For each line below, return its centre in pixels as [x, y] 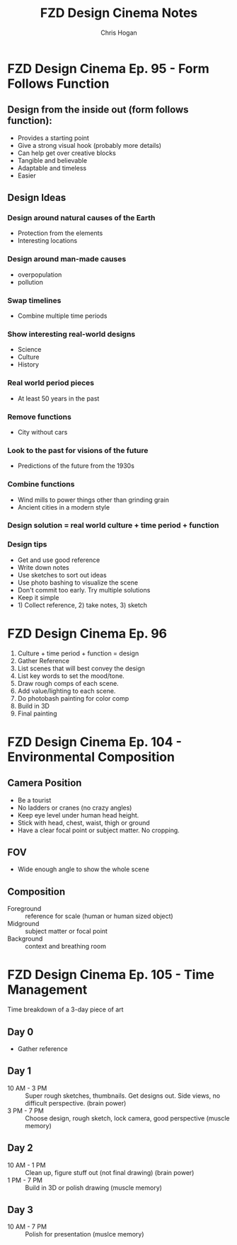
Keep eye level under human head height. [78, 815]
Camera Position [45, 783]
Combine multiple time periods [62, 316]
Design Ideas [37, 198]
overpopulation [40, 275]
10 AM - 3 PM [27, 1088]
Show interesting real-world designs [71, 334]
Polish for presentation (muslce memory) [85, 1234]
